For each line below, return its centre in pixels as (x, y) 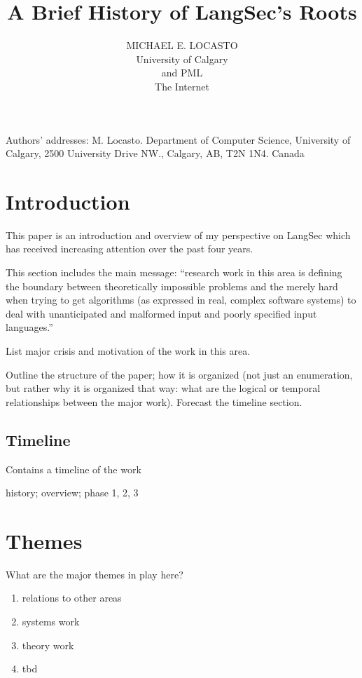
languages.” (29, 327)
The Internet (182, 86)
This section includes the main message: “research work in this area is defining (174, 272)
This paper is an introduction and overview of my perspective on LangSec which (178, 235)
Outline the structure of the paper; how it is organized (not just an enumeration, (179, 374)
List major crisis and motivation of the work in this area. (128, 350)
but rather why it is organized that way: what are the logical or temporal (163, 388)
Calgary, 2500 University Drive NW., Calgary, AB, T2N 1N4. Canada (155, 153)
